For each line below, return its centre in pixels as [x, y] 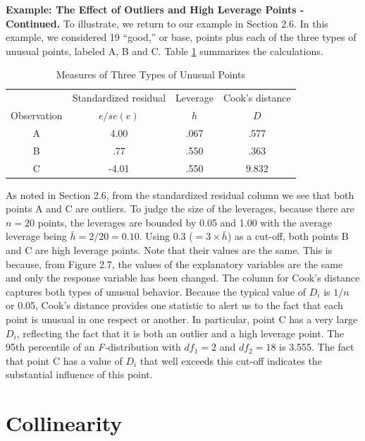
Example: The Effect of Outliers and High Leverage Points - [155, 9]
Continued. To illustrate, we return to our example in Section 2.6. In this [167, 23]
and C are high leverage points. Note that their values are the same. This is [169, 250]
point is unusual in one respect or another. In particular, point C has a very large [182, 319]
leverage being [36, 236]
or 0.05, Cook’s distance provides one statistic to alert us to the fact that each [174, 305]
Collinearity [64, 423]
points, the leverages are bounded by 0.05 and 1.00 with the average [185, 222]
